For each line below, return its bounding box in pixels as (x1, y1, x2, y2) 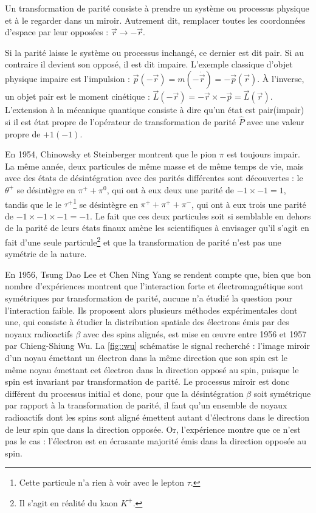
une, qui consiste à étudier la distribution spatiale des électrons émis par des (5, 315, 289, 328)
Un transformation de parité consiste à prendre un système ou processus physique (5, 2, 309, 14)
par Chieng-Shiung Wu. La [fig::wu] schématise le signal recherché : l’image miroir (5, 339, 310, 352)
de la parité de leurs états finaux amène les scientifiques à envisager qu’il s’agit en (5, 221, 309, 234)
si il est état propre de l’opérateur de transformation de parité (5, 115, 236, 128)
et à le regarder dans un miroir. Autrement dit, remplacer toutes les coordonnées (5, 13, 306, 26)
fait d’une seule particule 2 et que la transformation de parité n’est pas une (5, 234, 281, 248)
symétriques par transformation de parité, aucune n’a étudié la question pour (5, 292, 293, 305)
